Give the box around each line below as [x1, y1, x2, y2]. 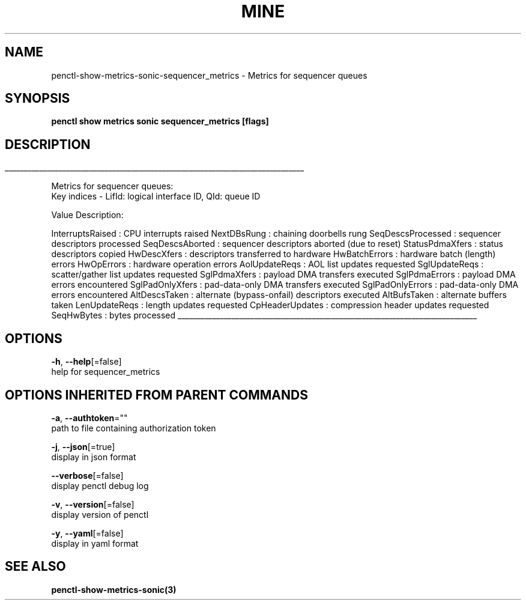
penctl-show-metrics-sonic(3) [51, 584, 177, 595]
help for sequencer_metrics [51, 366, 160, 377]
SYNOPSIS [5, 91, 70, 106]
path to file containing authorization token [51, 422, 216, 433]
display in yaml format [51, 538, 139, 549]
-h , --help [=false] [51, 356, 122, 367]
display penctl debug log [51, 480, 149, 491]
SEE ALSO [5, 559, 66, 574]
